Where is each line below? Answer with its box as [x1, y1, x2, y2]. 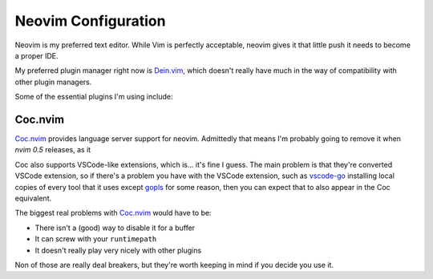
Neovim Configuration [14, 12, 166, 30]
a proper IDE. [14, 51, 59, 60]
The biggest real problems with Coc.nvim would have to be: [14, 208, 212, 218]
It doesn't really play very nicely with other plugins [34, 245, 202, 255]
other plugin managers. [14, 77, 92, 87]
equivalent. [14, 193, 52, 203]
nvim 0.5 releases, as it [14, 145, 91, 155]
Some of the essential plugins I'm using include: [14, 92, 173, 102]
